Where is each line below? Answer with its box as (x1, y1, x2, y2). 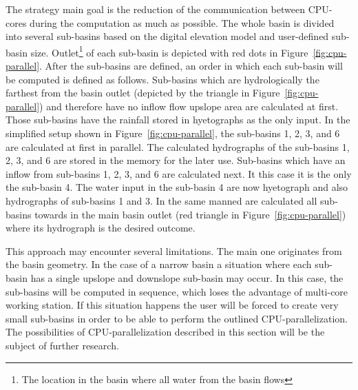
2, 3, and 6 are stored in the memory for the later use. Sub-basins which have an (6, 153, 346, 167)
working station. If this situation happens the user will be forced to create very (6, 298, 339, 312)
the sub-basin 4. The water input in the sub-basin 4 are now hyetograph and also (6, 180, 348, 194)
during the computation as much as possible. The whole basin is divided (30, 15, 335, 30)
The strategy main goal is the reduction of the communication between (6, 2, 305, 16)
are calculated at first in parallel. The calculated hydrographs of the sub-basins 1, (6, 139, 350, 154)
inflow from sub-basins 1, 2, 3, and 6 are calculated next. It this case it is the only (6, 166, 352, 181)
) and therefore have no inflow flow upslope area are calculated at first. (39, 99, 339, 113)
